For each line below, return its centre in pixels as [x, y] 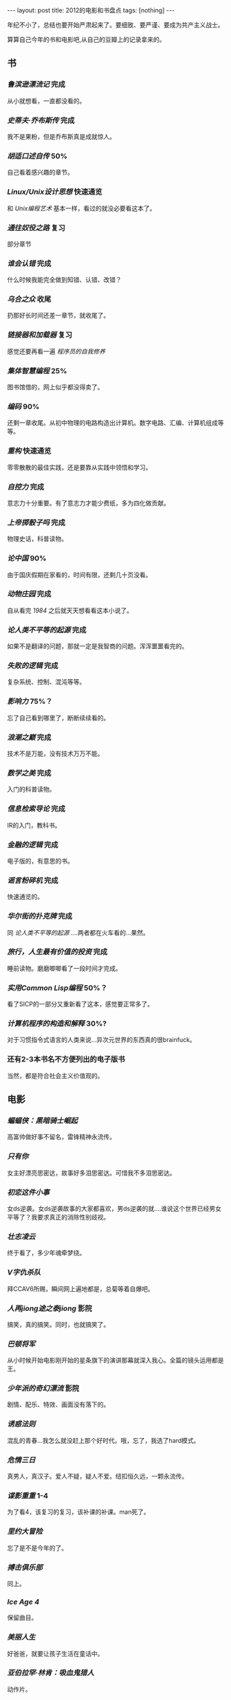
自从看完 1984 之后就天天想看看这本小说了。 [70, 610]
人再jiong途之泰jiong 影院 [50, 1308]
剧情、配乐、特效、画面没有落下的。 [58, 1404]
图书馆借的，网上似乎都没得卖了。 [55, 387]
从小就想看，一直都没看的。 [46, 100]
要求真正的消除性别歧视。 [73, 1217]
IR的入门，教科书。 [34, 825]
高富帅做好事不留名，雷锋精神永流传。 [61, 1137]
